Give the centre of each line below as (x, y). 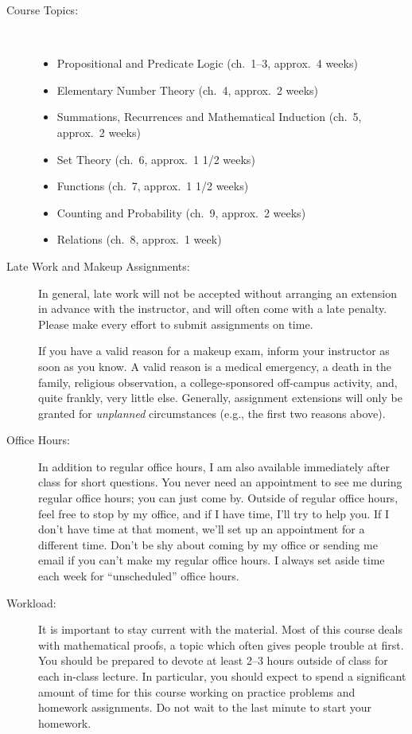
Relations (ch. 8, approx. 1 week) (139, 239)
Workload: (31, 602)
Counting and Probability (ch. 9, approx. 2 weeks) (181, 212)
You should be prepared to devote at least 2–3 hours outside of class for (213, 660)
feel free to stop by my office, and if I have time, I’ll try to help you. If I (214, 513)
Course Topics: (43, 10)
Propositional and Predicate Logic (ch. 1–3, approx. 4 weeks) (207, 63)
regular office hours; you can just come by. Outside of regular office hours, (218, 498)
